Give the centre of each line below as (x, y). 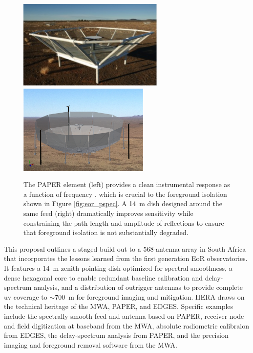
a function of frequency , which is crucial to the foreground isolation (125, 194)
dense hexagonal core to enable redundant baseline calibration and (104, 277)
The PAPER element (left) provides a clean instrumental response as (127, 184)
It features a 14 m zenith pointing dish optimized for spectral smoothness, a (118, 268)
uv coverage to (26, 296)
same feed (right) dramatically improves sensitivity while (108, 213)
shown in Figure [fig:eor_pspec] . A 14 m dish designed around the (123, 203)
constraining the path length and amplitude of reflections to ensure (124, 223)
